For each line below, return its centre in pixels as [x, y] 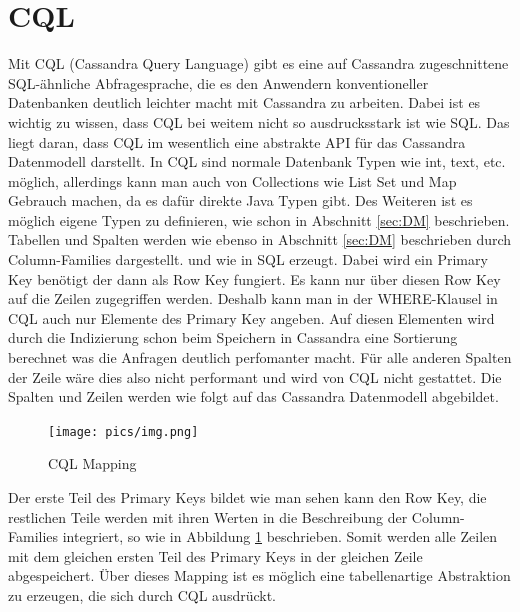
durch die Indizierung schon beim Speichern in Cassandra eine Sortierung [233, 337]
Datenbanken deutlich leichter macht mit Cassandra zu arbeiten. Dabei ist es [244, 102]
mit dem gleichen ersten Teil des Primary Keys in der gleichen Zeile [215, 555]
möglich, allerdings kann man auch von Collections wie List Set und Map [232, 180]
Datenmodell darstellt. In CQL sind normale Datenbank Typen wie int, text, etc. [257, 161]
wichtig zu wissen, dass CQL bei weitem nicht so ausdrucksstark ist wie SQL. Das [259, 121]
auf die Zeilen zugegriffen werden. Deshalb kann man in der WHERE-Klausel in [253, 298]
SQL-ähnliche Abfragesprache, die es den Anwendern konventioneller [218, 82]
